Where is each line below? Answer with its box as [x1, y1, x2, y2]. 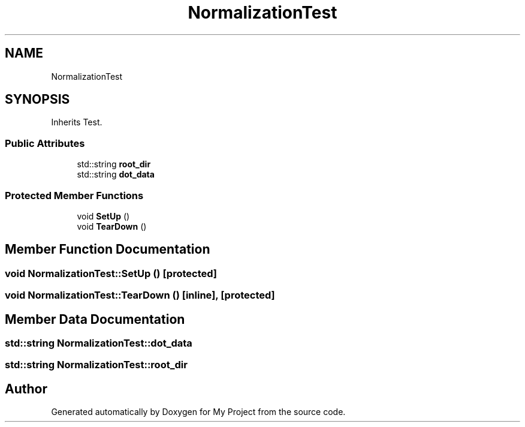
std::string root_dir [77, 159, 151, 170]
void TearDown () [77, 221, 147, 231]
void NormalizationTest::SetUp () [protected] [5, 267, 218, 279]
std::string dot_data [77, 169, 155, 180]
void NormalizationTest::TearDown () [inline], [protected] [5, 289, 275, 302]
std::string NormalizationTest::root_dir [5, 359, 188, 371]
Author [5, 381, 47, 396]
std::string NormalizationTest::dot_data [5, 337, 192, 349]
